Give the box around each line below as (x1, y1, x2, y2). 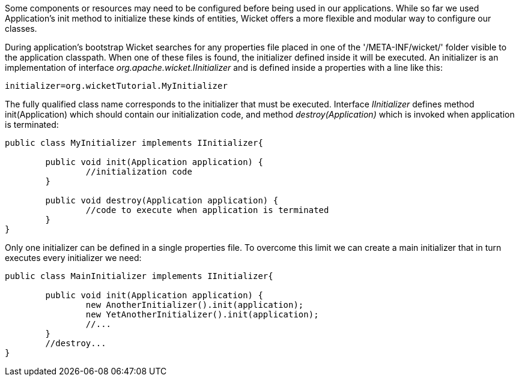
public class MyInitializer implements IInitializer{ (5, 138, 263, 148)
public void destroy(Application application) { (45, 196, 279, 205)
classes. (5, 23, 37, 34)
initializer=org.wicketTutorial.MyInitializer (5, 81, 228, 91)
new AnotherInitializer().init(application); (85, 300, 304, 310)
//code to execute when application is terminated (85, 205, 329, 215)
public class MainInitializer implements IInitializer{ (5, 271, 273, 281)
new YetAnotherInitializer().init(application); (85, 310, 319, 319)
